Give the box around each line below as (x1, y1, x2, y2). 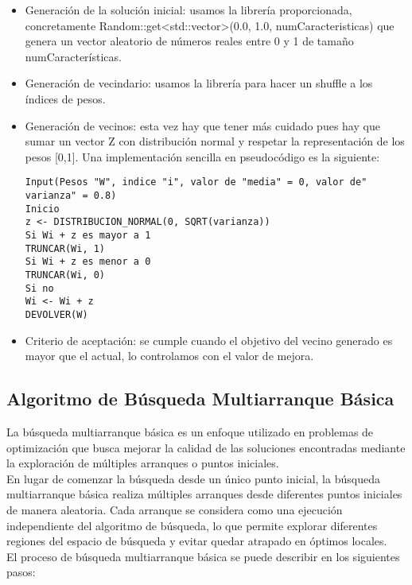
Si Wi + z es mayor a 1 (25, 229, 151, 241)
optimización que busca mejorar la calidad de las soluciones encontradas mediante (6, 439, 406, 455)
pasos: (6, 564, 36, 580)
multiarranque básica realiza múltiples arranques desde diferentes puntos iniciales (6, 486, 402, 502)
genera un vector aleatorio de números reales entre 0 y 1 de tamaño (25, 33, 354, 49)
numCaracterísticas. (25, 48, 122, 64)
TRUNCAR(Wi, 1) (25, 242, 106, 254)
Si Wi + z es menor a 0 (25, 256, 151, 268)
